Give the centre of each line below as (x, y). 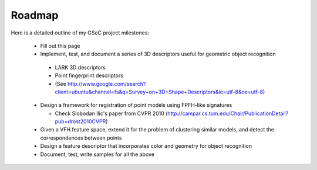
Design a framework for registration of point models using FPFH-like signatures (136, 105)
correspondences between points (81, 138)
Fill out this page (60, 46)
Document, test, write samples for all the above (97, 154)
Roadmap (35, 15)
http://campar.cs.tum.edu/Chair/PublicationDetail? (228, 113)
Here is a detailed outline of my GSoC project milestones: (80, 33)
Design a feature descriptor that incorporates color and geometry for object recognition (146, 146)
